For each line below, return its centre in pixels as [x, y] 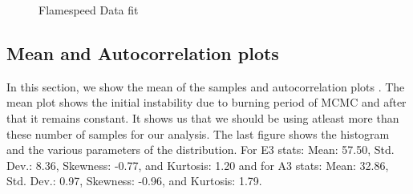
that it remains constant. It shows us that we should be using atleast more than [203, 117]
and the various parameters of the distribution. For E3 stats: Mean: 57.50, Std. [200, 150]
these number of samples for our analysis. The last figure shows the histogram [198, 133]
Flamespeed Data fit [89, 10]
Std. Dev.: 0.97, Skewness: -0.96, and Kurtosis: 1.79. [134, 181]
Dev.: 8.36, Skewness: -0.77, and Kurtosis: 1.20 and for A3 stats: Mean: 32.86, [198, 165]
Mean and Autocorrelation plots [143, 53]
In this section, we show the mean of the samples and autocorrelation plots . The [206, 86]
